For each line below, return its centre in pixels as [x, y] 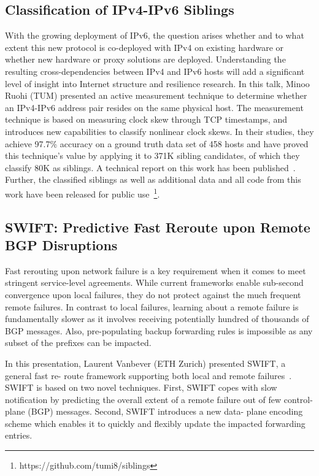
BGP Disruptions [61, 244]
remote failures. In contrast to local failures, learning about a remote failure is [152, 306]
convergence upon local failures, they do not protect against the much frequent [153, 294]
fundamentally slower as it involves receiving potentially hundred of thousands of [157, 319]
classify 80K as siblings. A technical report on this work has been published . [150, 167]
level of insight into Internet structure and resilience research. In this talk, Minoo [157, 83]
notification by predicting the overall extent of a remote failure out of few [143, 399]
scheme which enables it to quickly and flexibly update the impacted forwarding [155, 423]
